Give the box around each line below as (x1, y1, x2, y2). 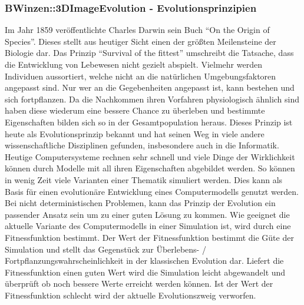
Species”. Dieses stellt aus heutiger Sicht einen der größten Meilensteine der (5, 35, 276, 47)
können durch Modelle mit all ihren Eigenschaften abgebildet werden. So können (5, 162, 295, 174)
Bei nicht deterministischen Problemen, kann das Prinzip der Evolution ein (5, 197, 276, 209)
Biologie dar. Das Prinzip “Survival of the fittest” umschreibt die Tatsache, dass (5, 47, 294, 59)
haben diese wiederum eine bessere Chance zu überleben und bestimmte (5, 104, 265, 117)
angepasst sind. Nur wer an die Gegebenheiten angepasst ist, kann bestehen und (5, 81, 295, 94)
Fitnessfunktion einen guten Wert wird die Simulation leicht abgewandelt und (5, 266, 286, 278)
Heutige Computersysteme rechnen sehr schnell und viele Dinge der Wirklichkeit (5, 150, 295, 163)
